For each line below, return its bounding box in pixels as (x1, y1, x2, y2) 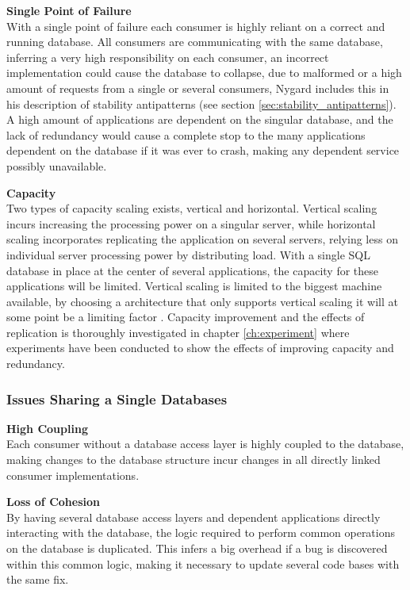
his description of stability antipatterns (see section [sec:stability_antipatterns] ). (6, 95, 397, 112)
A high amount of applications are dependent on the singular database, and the (6, 111, 393, 128)
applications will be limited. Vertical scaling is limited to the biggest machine (6, 278, 382, 294)
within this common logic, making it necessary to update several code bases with (6, 555, 400, 572)
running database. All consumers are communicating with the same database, (6, 33, 383, 50)
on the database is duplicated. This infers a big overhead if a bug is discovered (6, 540, 388, 557)
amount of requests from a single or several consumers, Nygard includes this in (6, 79, 389, 96)
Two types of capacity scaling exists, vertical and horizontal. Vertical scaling (6, 200, 377, 216)
